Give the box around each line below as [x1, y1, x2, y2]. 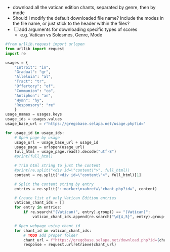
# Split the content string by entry [14, 182, 94, 187]
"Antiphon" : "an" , [14, 93, 53, 98]
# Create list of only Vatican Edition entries [14, 195, 116, 200]
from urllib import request [5, 46, 65, 51]
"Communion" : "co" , [14, 88, 56, 93]
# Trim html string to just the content [14, 163, 101, 169]
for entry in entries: [14, 205, 62, 210]
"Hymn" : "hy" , [14, 98, 44, 103]
